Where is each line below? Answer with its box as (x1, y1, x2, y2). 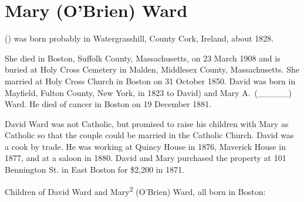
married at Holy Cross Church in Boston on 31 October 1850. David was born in (5, 74, 296, 87)
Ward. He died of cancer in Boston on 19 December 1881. (5, 98, 212, 110)
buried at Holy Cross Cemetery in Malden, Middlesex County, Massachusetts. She (5, 63, 299, 76)
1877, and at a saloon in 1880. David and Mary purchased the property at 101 (5, 152, 286, 164)
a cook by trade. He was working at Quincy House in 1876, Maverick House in (5, 140, 286, 152)
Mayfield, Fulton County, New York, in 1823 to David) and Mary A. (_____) (5, 86, 292, 98)
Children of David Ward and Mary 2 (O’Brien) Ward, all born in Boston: (5, 183, 266, 197)
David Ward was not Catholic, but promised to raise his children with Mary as (5, 117, 289, 129)
